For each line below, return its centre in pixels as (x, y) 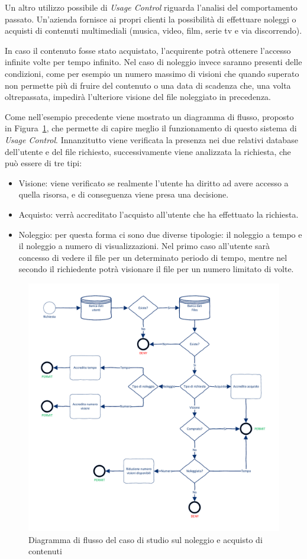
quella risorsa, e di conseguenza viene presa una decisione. (124, 194)
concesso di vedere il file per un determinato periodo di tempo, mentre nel (153, 257)
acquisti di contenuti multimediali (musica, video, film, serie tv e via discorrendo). (153, 30)
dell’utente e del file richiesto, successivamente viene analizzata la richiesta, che (148, 151)
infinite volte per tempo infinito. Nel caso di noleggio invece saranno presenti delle (153, 62)
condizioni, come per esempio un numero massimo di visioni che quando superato (152, 73)
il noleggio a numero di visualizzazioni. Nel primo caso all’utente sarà (144, 246)
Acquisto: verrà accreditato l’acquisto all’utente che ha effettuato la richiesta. (159, 214)
